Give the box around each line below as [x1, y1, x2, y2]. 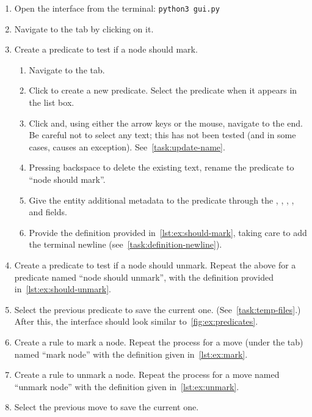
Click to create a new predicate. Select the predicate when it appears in [29, 84, 297, 97]
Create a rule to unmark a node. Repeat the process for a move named [14, 368, 280, 381]
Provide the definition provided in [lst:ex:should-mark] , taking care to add [29, 226, 307, 238]
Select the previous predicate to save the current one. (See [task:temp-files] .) [14, 303, 301, 316]
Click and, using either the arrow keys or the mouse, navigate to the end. [29, 116, 303, 129]
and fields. [29, 205, 67, 218]
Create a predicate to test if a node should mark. [14, 43, 198, 56]
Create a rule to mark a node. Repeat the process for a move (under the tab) [14, 335, 303, 348]
